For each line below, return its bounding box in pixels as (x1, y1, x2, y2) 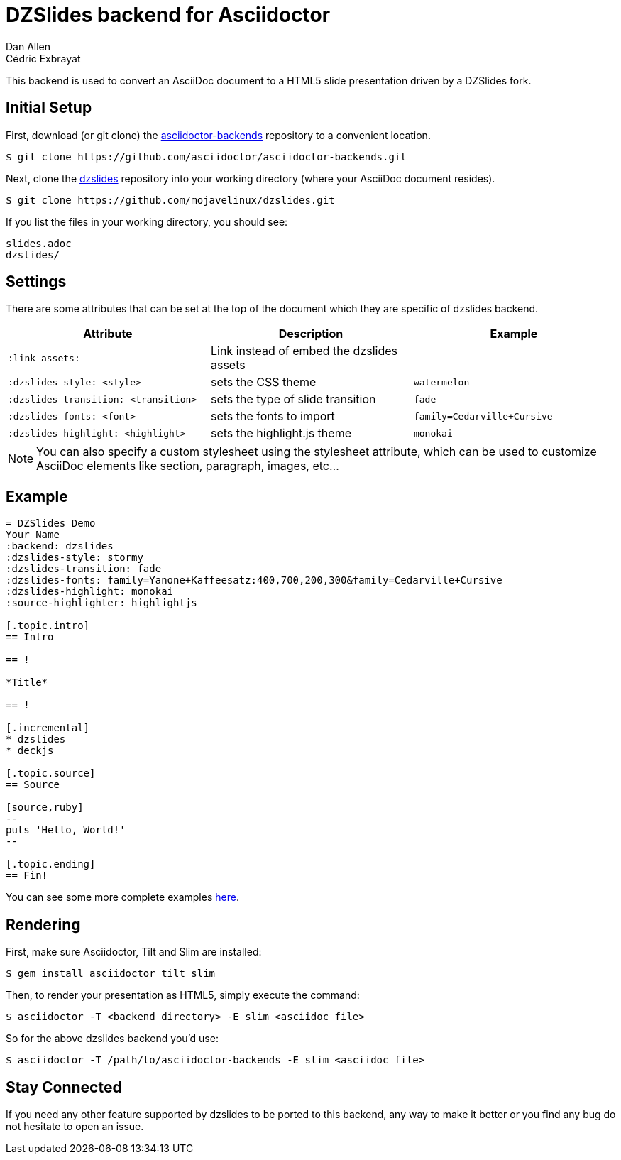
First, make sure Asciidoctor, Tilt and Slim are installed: (6, 946, 262, 958)
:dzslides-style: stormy (6, 552, 143, 564)
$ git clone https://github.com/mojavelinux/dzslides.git (6, 194, 335, 206)
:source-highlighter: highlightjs (6, 597, 197, 609)
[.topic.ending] (6, 858, 96, 870)
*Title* (6, 677, 48, 689)
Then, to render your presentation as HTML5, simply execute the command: (6, 989, 360, 1002)
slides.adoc (6, 237, 72, 249)
